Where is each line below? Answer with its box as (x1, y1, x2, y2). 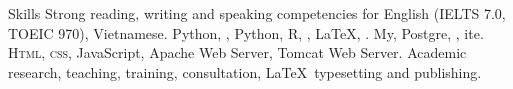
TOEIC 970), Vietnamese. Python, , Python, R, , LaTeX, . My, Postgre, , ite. (8, 22, 484, 43)
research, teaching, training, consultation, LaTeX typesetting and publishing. (8, 61, 482, 82)
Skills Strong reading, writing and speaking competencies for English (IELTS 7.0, (8, 3, 506, 23)
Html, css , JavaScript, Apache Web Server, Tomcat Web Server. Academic (8, 42, 467, 63)
